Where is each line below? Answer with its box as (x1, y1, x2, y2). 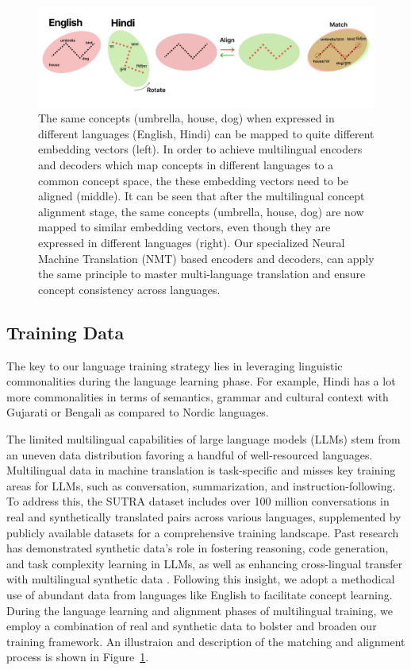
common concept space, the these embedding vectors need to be (38, 172, 349, 188)
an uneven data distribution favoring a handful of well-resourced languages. (6, 446, 373, 463)
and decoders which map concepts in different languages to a (38, 157, 334, 173)
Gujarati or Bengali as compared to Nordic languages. (6, 404, 269, 420)
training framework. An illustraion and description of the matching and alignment (6, 633, 405, 649)
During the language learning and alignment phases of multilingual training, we (6, 602, 394, 618)
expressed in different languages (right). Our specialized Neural (38, 234, 345, 251)
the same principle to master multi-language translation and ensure (38, 265, 366, 282)
